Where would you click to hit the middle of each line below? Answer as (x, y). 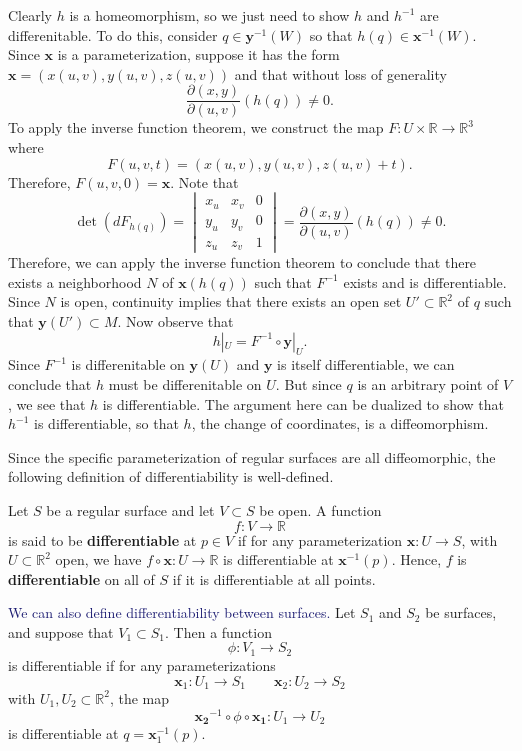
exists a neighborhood (75, 281)
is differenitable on (128, 364)
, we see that (47, 403)
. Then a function (218, 631)
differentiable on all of (81, 578)
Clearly (30, 15)
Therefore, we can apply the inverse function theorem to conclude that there (242, 262)
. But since (308, 383)
